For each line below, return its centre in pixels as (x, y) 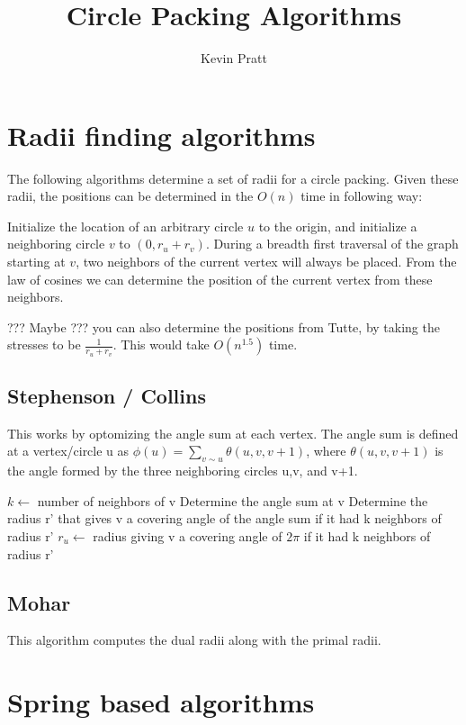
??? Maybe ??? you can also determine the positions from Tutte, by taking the (224, 326)
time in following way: (362, 196)
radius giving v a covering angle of (188, 536)
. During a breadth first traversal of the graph (332, 244)
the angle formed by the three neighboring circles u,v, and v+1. (183, 471)
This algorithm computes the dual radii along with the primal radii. (194, 640)
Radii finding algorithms (161, 135)
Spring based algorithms (161, 702)
